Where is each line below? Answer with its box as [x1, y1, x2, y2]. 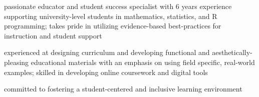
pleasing [4, 56, 29, 67]
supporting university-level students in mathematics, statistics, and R [4, 10, 217, 21]
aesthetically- [212, 47, 252, 57]
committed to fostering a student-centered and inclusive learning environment [4, 83, 242, 94]
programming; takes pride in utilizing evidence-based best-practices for [4, 20, 221, 31]
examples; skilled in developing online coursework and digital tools [4, 66, 208, 77]
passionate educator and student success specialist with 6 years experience [4, 1, 232, 11]
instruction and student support [4, 30, 102, 40]
